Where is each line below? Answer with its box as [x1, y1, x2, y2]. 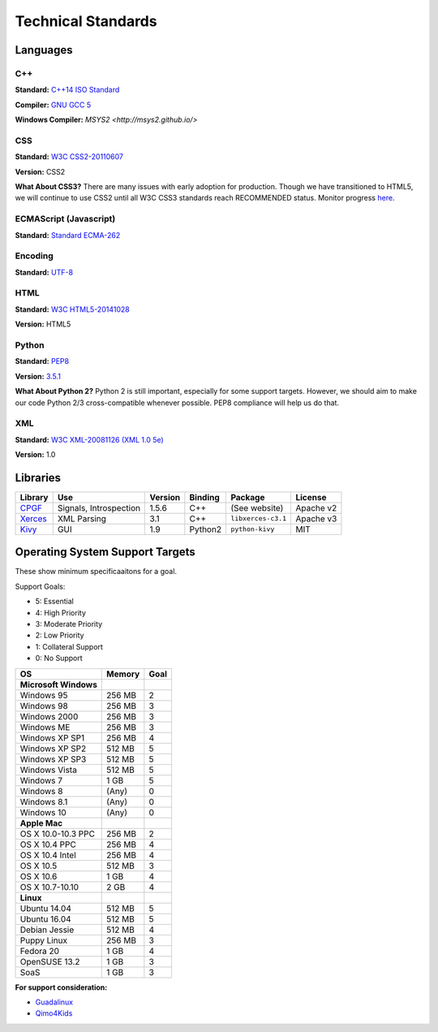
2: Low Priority [35, 630, 84, 641]
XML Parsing [57, 512, 107, 524]
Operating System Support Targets [15, 545, 195, 559]
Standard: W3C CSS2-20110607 [15, 152, 124, 162]
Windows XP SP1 [19, 732, 85, 743]
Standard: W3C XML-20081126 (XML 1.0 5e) [15, 434, 164, 444]
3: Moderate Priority [35, 620, 103, 629]
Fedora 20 [19, 945, 60, 956]
